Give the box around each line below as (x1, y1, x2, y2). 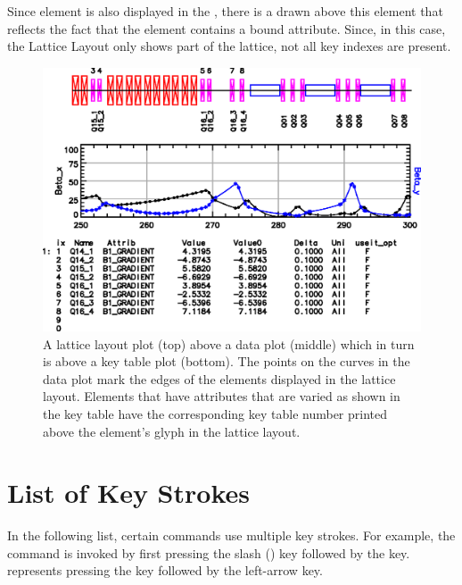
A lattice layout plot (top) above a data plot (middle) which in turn (43, 334, 415, 353)
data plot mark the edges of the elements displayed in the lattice (43, 369, 396, 388)
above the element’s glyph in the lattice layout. (43, 422, 301, 440)
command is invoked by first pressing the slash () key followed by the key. (7, 543, 410, 562)
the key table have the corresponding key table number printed (43, 404, 388, 422)
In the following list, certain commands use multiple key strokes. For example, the (7, 526, 456, 545)
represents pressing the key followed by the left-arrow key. (7, 561, 323, 580)
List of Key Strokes (7, 474, 250, 511)
